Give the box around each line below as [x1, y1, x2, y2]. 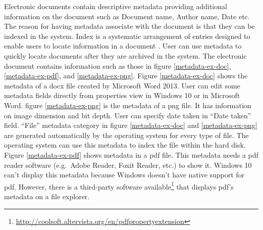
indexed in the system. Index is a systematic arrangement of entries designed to [4, 30, 250, 41]
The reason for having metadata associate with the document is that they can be [4, 21, 255, 31]
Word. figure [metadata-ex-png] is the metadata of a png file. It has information [4, 100, 251, 110]
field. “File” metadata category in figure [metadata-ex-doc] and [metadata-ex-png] [4, 120, 257, 130]
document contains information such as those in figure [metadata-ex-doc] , [4, 60, 231, 71]
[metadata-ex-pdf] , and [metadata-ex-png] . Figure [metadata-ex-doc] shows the [4, 70, 248, 81]
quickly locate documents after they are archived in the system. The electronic [4, 50, 247, 61]
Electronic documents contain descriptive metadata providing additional [4, 1, 227, 11]
